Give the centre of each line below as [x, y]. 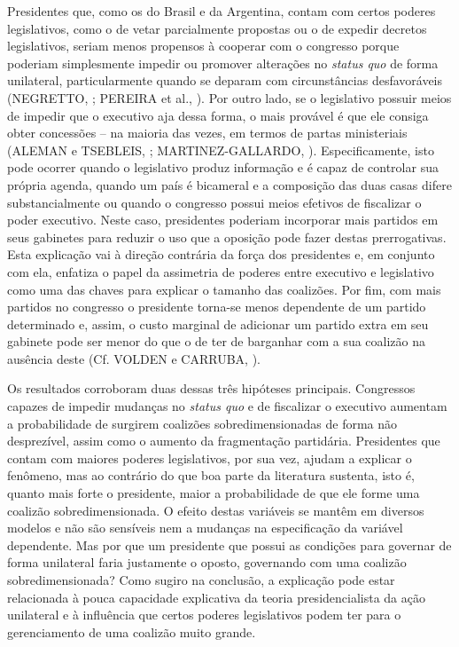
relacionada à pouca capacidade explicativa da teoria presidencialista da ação [216, 597]
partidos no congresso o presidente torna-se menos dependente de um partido [217, 307]
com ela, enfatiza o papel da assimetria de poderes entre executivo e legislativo [221, 271]
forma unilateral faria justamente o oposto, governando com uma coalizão [207, 562]
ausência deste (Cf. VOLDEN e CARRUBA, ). [134, 358]
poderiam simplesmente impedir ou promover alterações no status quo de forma [223, 63]
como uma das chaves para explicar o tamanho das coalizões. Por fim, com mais [224, 289]
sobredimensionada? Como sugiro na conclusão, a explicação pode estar [201, 580]
